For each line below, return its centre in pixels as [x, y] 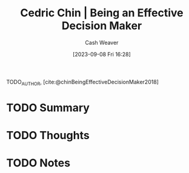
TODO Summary [48, 107]
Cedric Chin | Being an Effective [102, 13]
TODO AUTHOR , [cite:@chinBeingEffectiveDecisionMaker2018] [83, 83]
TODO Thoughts [48, 135]
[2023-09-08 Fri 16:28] [102, 54]
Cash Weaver [102, 42]
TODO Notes [38, 163]
